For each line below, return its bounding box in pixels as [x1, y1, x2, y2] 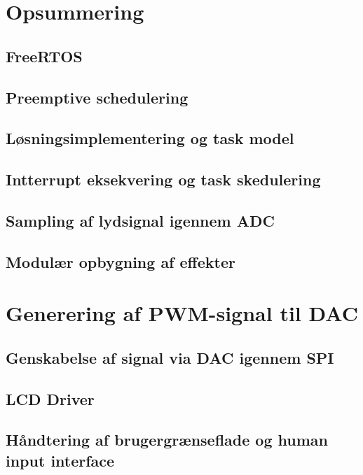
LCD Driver [6, 388, 95, 409]
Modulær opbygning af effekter [6, 250, 235, 272]
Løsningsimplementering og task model [6, 127, 294, 149]
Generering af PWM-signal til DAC [6, 299, 359, 327]
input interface [6, 449, 115, 471]
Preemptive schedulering [6, 86, 189, 108]
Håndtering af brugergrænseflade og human [6, 429, 328, 451]
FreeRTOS [6, 45, 83, 66]
